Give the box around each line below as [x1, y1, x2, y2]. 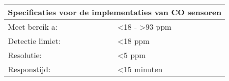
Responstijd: [8, 63, 51, 75]
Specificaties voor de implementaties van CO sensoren [8, 6, 222, 18]
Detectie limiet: [8, 35, 61, 46]
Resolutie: [8, 49, 42, 61]
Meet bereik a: [8, 21, 57, 32]
